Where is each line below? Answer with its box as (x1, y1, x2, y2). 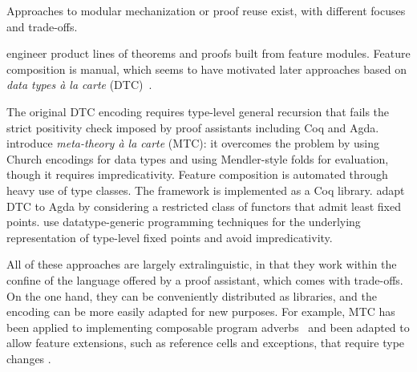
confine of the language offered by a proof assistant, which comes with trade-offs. (6, 271, 403, 288)
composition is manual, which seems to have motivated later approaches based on (6, 60, 407, 77)
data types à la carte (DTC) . (6, 76, 152, 93)
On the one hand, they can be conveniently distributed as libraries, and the (6, 287, 377, 304)
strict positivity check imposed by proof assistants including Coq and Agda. (6, 119, 379, 135)
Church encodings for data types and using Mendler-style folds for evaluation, (6, 150, 389, 167)
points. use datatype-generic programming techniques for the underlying (6, 213, 361, 230)
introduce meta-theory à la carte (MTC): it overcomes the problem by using (6, 135, 379, 152)
